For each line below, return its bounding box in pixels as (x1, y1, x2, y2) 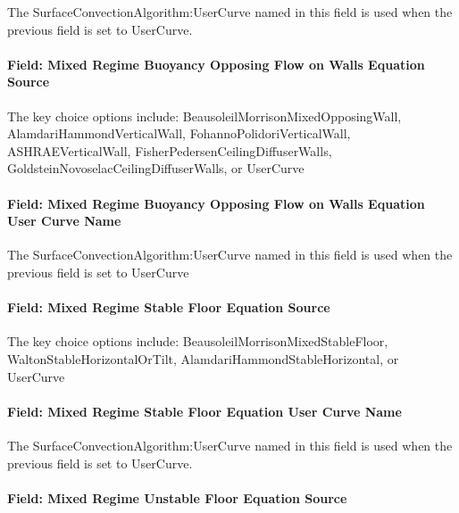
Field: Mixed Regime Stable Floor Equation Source (7, 298, 330, 317)
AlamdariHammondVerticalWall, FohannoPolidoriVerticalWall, (7, 124, 351, 143)
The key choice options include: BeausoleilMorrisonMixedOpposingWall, (7, 106, 402, 125)
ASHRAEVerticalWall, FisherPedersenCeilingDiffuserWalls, (7, 141, 332, 160)
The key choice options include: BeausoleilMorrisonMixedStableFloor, (7, 332, 388, 351)
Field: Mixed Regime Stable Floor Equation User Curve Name (7, 401, 402, 420)
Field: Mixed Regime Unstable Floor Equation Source (7, 488, 347, 507)
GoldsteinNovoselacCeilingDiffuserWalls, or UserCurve (7, 159, 305, 178)
